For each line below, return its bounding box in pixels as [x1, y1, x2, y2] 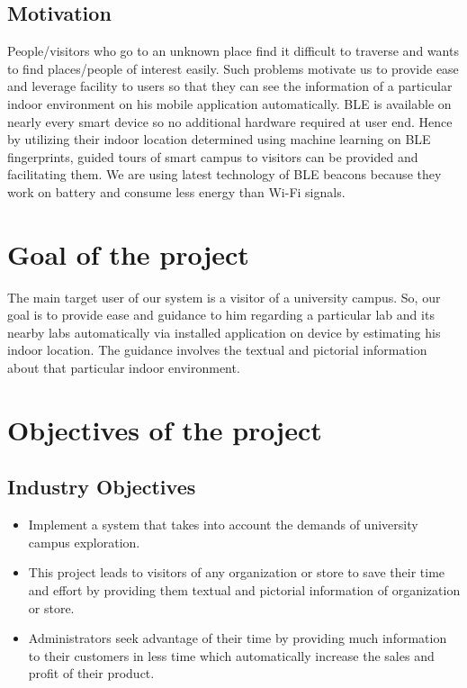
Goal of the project [7, 235, 249, 272]
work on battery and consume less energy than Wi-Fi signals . [7, 182, 346, 201]
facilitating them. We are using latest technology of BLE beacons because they [7, 165, 442, 184]
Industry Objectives [7, 473, 196, 501]
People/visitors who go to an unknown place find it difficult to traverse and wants [7, 41, 459, 60]
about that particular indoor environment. [7, 358, 240, 377]
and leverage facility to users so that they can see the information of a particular [7, 77, 453, 95]
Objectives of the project [7, 411, 322, 448]
